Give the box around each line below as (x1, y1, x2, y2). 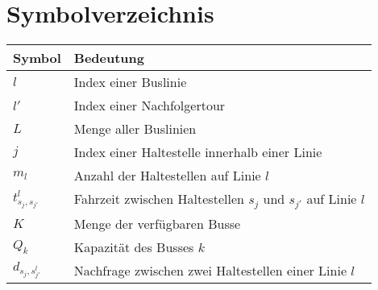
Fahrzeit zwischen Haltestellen (73, 189, 244, 209)
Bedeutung (73, 48, 144, 68)
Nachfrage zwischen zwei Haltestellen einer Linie (73, 261, 347, 280)
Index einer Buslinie (73, 72, 187, 92)
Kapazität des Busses (73, 238, 194, 257)
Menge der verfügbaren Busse (73, 214, 241, 234)
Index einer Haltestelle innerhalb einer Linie (73, 143, 322, 162)
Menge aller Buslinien (73, 119, 197, 139)
